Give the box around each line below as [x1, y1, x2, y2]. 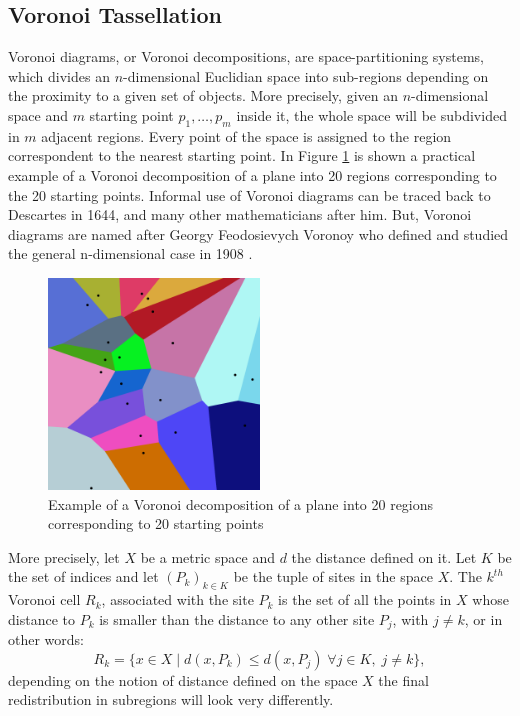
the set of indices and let [8, 566, 159, 587]
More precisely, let [8, 546, 120, 567]
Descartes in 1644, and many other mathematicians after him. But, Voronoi [8, 204, 472, 225]
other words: [8, 629, 84, 650]
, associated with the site [101, 589, 254, 610]
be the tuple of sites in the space [233, 566, 433, 587]
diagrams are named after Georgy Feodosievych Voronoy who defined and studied [8, 223, 509, 244]
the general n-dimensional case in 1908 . [8, 243, 253, 264]
